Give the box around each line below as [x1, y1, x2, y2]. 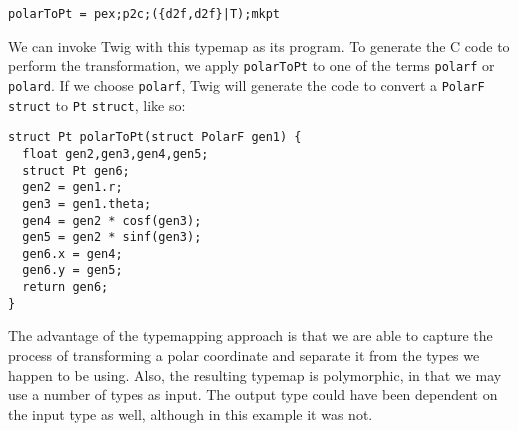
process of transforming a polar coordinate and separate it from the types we [8, 345, 480, 366]
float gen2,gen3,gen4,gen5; [22, 146, 209, 161]
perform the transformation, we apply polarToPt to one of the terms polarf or [8, 55, 495, 76]
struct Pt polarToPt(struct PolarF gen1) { [8, 130, 302, 145]
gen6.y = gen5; [22, 263, 123, 278]
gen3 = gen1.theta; [22, 196, 152, 211]
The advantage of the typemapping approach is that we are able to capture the [8, 325, 493, 346]
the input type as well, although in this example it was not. [8, 403, 373, 424]
